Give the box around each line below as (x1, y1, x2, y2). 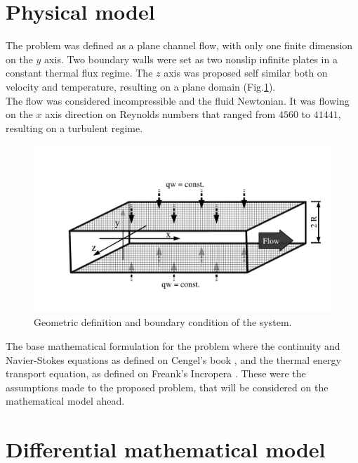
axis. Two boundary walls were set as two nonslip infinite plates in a (44, 51, 338, 66)
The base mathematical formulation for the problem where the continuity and (6, 338, 340, 353)
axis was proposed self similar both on (164, 65, 328, 80)
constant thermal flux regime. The (6, 65, 153, 80)
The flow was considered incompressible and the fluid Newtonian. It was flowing (6, 93, 350, 107)
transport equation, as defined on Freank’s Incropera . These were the (6, 366, 306, 381)
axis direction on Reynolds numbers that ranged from (45, 107, 276, 122)
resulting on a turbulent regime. (6, 120, 143, 135)
